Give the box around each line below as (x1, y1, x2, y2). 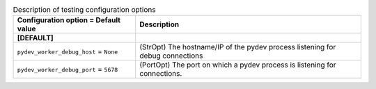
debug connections (139, 51, 203, 60)
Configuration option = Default (17, 15, 121, 25)
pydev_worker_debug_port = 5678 (17, 65, 118, 74)
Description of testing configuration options (13, 5, 156, 15)
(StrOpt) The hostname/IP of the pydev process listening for (139, 42, 336, 52)
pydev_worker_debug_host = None (17, 47, 118, 56)
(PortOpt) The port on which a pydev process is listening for (139, 60, 337, 70)
